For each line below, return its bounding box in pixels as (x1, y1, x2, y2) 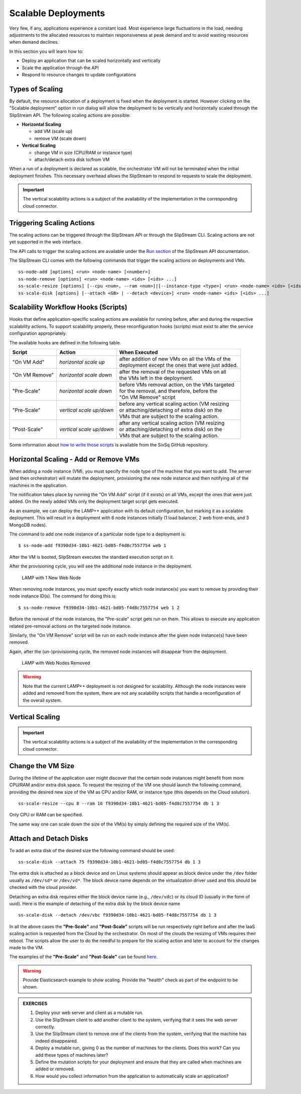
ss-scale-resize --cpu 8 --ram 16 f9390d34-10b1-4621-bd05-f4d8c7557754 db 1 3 (18, 800, 219, 806)
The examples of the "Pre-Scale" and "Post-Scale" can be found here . (9, 954, 158, 960)
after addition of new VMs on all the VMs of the (119, 355, 231, 362)
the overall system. (23, 697, 62, 703)
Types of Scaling (9, 84, 63, 93)
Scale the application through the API (22, 64, 99, 70)
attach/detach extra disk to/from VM (34, 156, 110, 162)
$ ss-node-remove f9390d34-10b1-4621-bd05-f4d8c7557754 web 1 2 (18, 605, 180, 610)
